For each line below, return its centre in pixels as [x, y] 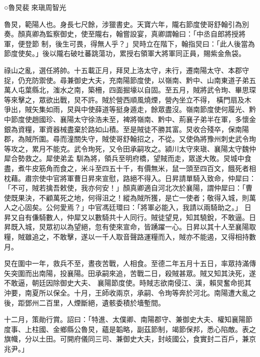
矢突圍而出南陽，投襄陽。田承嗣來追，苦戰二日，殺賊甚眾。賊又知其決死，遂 [130, 273]
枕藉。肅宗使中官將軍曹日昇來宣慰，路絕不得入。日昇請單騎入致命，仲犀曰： [130, 178]
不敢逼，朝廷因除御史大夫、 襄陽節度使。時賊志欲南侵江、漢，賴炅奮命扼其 [128, 283]
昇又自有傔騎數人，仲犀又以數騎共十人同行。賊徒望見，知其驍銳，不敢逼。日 [130, 217]
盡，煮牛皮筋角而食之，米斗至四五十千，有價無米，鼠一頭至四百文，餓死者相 [130, 168]
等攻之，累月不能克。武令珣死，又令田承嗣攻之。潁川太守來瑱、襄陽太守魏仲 [130, 148]
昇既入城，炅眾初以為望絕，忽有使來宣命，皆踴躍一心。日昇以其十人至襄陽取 [130, 227]
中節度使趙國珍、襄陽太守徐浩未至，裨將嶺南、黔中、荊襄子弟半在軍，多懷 [126, 119]
